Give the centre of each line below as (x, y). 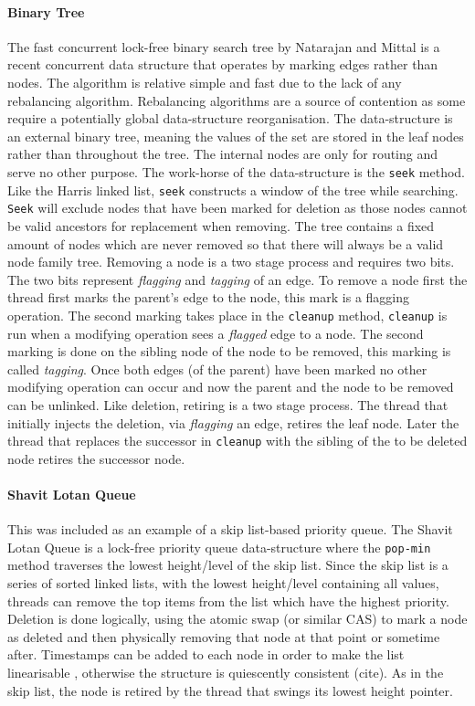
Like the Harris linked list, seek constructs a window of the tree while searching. (233, 190)
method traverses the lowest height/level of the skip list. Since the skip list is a (228, 565)
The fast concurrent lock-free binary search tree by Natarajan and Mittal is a (224, 46)
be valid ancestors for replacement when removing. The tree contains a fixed (221, 225)
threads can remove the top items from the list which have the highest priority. (228, 601)
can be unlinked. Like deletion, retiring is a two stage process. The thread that (228, 404)
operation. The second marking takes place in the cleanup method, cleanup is (227, 315)
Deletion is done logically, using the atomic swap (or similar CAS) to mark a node (237, 619)
